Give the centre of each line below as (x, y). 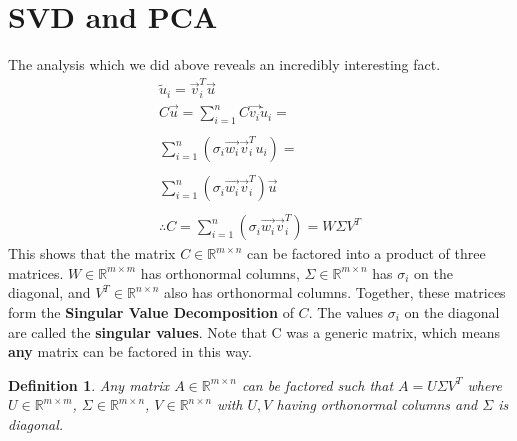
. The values (345, 311)
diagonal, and (49, 292)
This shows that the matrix (92, 253)
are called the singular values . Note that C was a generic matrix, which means (254, 331)
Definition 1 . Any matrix (89, 384)
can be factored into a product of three (366, 253)
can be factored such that (317, 384)
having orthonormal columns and (377, 404)
